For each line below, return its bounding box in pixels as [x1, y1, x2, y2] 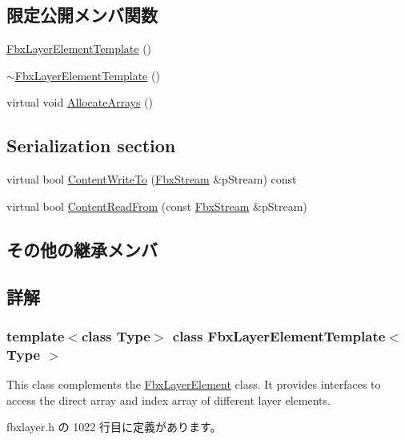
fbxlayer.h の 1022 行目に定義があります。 [6, 418, 222, 435]
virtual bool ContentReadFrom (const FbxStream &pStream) [6, 197, 307, 214]
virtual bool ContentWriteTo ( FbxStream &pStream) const [6, 171, 297, 188]
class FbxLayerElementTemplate [172, 325, 386, 345]
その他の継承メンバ [6, 236, 158, 261]
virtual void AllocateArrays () [6, 94, 154, 111]
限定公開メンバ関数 [6, 2, 158, 27]
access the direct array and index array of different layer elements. [6, 391, 331, 408]
